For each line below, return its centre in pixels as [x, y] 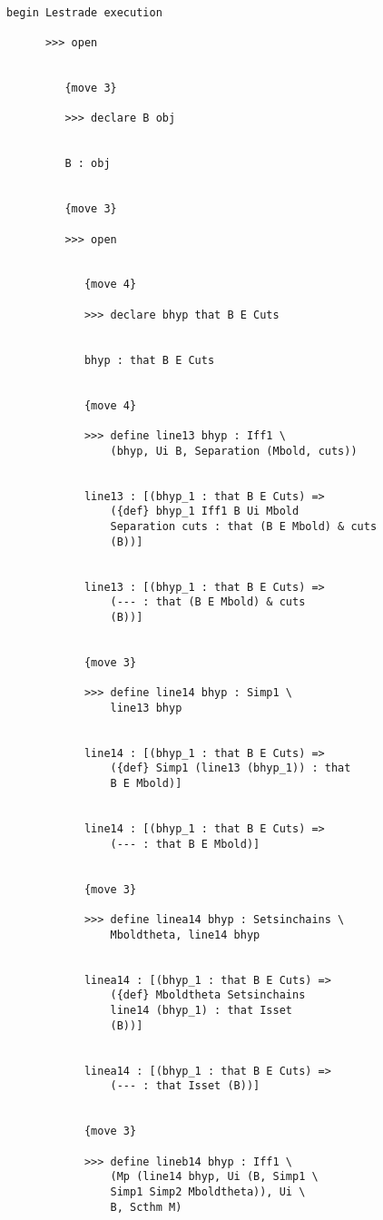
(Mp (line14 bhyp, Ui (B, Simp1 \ [214, 1177]
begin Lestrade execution [84, 12]
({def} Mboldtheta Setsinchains [208, 995]
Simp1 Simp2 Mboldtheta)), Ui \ [208, 1191]
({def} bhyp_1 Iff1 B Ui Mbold [205, 512]
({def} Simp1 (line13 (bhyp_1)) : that [231, 768]
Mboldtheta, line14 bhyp [185, 935]
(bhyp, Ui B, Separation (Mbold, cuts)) [234, 451]
